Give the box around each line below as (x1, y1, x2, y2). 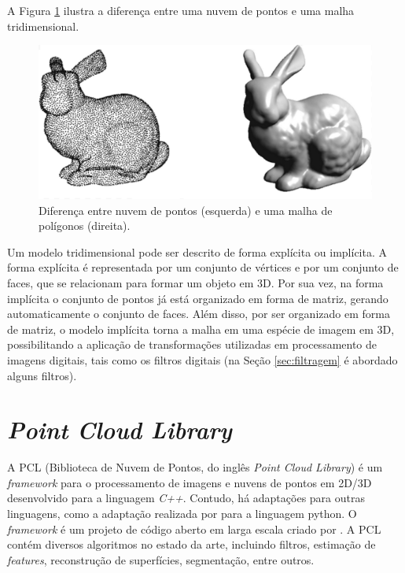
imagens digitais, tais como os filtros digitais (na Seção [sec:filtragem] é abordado (7, 351, 398, 368)
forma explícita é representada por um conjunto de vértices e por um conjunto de (7, 259, 399, 275)
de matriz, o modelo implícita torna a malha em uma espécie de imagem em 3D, (7, 320, 395, 337)
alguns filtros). (7, 367, 77, 383)
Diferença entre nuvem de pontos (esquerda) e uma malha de (39, 201, 333, 218)
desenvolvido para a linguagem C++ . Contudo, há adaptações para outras (7, 490, 365, 506)
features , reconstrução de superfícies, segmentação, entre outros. (7, 551, 315, 567)
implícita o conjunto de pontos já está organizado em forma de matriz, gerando (7, 290, 388, 306)
